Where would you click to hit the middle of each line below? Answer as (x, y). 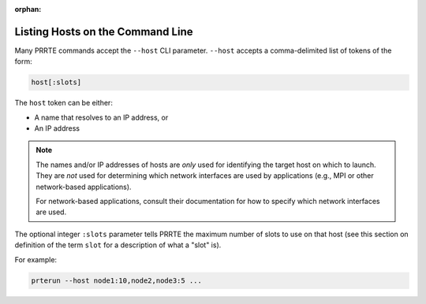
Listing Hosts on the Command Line (104, 32)
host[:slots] (56, 82)
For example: (36, 259)
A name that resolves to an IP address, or (101, 117)
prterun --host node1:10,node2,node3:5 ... (117, 280)
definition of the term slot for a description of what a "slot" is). (118, 245)
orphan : (28, 9)
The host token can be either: (64, 103)
